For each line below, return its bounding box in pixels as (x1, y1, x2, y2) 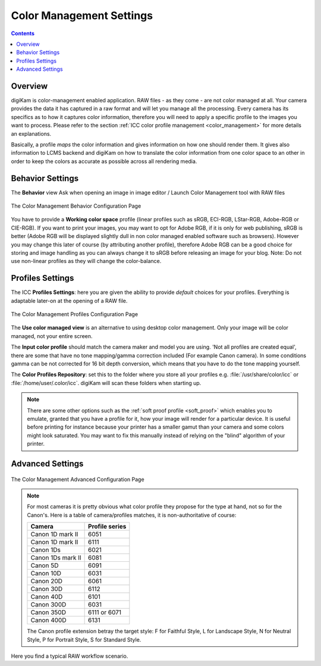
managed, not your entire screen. (11, 332, 93, 339)
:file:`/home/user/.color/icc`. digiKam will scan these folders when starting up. (11, 379, 202, 386)
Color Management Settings (11, 9, 153, 22)
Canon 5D (30, 561, 59, 570)
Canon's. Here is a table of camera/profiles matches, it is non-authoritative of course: (27, 511, 237, 518)
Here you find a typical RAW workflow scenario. (11, 652, 128, 659)
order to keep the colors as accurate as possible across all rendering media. (11, 158, 197, 165)
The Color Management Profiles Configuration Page (11, 311, 139, 318)
